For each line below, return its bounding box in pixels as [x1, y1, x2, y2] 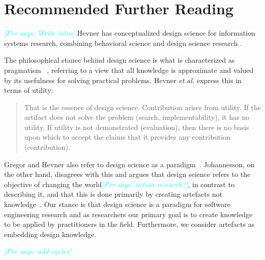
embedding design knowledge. [4, 228, 96, 239]
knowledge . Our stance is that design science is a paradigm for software [4, 199, 230, 210]
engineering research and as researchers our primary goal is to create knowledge [4, 209, 253, 219]
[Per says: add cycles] [4, 246, 72, 256]
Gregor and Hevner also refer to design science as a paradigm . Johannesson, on [4, 159, 255, 169]
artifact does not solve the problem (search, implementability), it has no [24, 112, 250, 122]
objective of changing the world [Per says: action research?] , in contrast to [4, 178, 235, 189]
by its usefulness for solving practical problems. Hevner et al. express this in [4, 74, 242, 85]
